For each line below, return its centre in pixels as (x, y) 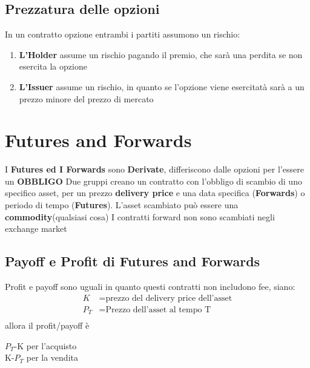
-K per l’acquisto (45, 345)
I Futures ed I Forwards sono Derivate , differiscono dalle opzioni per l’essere (154, 169)
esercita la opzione (53, 66)
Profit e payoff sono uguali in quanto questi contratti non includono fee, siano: (150, 287)
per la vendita (52, 357)
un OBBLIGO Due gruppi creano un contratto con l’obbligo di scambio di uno (153, 181)
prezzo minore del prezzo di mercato (86, 98)
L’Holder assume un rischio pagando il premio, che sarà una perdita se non (161, 54)
